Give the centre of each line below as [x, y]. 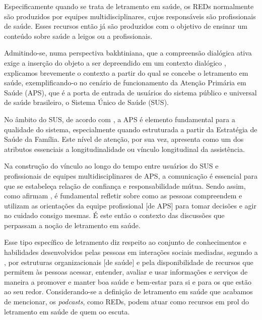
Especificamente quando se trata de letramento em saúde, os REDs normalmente [129, 6]
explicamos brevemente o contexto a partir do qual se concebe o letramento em [126, 72]
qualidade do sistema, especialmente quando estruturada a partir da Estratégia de [131, 129]
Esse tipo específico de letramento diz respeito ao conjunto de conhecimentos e [125, 242]
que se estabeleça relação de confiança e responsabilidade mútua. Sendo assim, [125, 185]
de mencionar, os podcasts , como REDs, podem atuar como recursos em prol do [126, 302]
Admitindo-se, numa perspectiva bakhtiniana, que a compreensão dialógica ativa [128, 53]
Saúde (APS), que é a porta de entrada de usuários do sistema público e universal [130, 92]
